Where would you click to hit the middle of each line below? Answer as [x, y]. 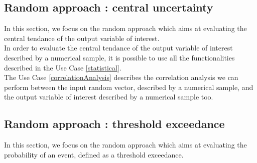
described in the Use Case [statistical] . [63, 67]
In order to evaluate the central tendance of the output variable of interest [118, 48]
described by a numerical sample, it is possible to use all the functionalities [119, 57]
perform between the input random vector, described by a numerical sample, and [129, 87]
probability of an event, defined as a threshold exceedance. [94, 154]
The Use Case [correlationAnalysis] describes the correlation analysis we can [121, 77]
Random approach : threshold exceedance [114, 124]
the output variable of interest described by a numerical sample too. [109, 97]
